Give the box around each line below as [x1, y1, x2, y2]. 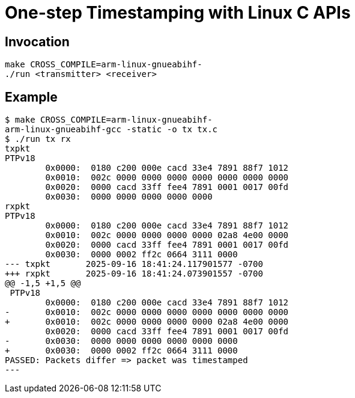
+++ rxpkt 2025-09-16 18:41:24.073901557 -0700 [5, 269, 263, 279]
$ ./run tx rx [5, 134, 71, 144]
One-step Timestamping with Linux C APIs [5, 2, 351, 23]
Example [5, 89, 58, 105]
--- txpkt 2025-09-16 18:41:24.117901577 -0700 [5, 259, 263, 269]
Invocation [5, 34, 70, 49]
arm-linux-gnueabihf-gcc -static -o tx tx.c [5, 124, 218, 135]
